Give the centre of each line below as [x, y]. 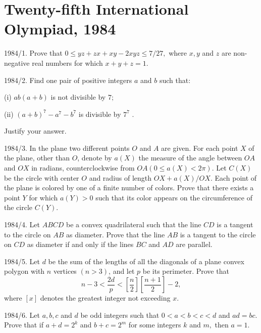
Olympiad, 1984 [60, 29]
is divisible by [100, 114]
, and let [122, 271]
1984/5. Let [22, 261]
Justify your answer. [35, 131]
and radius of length [120, 177]
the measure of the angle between [190, 158]
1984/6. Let [22, 315]
